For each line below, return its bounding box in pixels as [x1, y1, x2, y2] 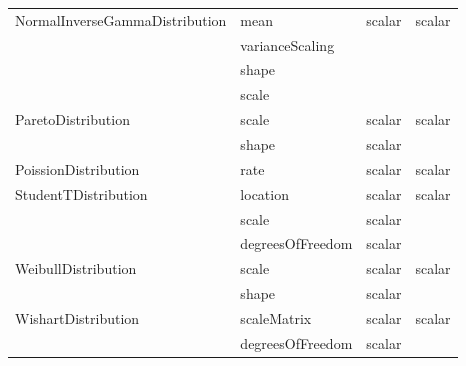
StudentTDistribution [15, 183, 148, 204]
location [240, 183, 289, 204]
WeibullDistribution [15, 258, 137, 279]
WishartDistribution [15, 307, 140, 328]
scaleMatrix [240, 307, 312, 328]
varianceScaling [240, 34, 335, 55]
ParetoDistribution [15, 109, 130, 130]
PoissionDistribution [15, 158, 140, 179]
